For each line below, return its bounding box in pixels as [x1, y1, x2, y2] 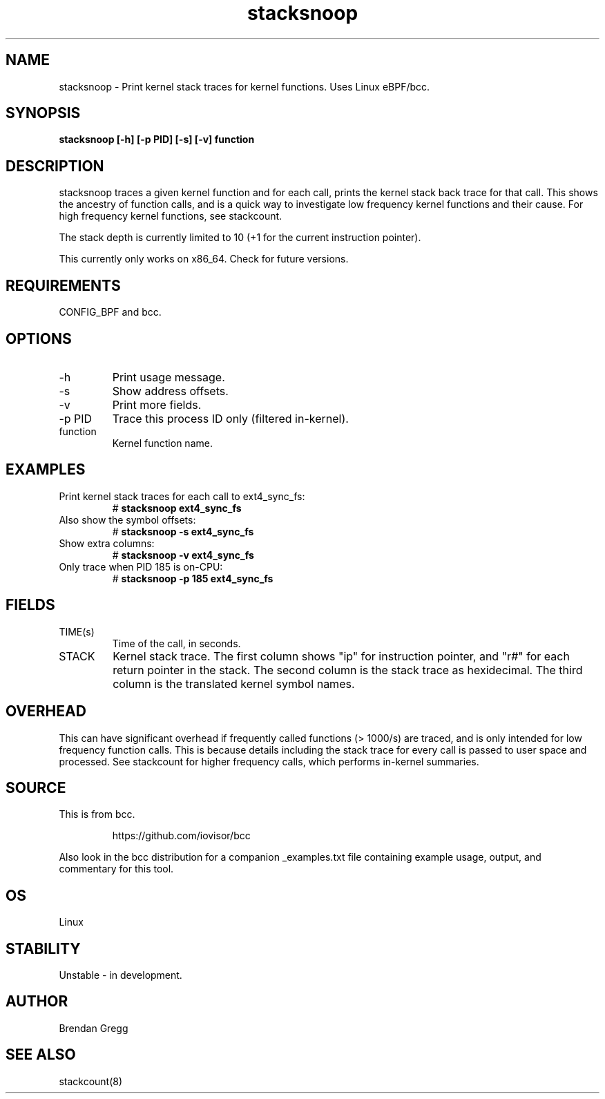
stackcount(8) [59, 1075, 123, 1087]
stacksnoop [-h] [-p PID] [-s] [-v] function [59, 133, 255, 146]
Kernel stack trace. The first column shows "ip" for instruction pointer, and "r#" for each [113, 649, 570, 663]
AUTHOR [6, 993, 68, 1011]
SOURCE [6, 778, 66, 796]
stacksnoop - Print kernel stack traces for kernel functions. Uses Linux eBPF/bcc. [59, 80, 430, 93]
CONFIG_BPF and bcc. [59, 306, 162, 318]
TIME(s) [59, 625, 95, 638]
